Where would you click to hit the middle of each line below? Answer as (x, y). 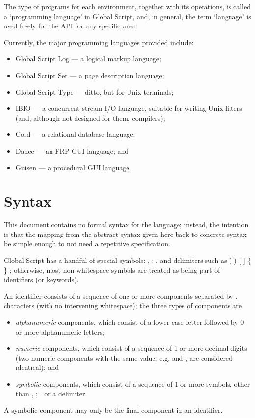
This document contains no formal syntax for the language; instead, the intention (126, 224)
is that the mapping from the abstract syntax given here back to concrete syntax (125, 234)
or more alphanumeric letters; (60, 331)
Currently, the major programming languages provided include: (99, 42)
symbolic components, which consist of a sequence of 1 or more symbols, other (133, 383)
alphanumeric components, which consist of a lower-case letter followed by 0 (130, 322)
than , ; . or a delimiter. (51, 393)
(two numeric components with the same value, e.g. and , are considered (124, 357)
